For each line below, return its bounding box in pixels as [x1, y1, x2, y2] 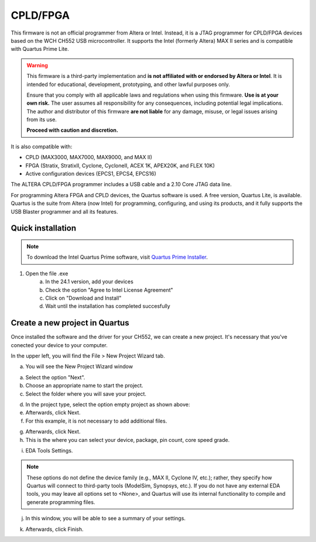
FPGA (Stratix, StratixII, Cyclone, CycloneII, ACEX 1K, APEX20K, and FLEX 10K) [25, 162, 215, 169]
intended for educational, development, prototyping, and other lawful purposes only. [26, 81, 231, 88]
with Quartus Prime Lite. [11, 46, 70, 53]
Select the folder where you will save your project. [25, 390, 146, 397]
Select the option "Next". [25, 373, 85, 380]
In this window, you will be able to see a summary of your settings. [25, 515, 186, 522]
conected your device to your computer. [11, 341, 108, 348]
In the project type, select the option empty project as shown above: [25, 401, 190, 408]
